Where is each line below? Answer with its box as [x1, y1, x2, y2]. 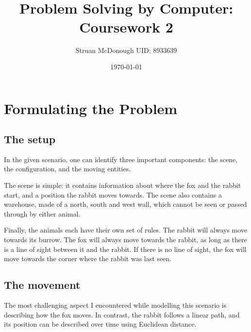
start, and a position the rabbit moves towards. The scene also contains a [4, 189, 222, 199]
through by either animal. [4, 208, 81, 218]
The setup [4, 132, 56, 147]
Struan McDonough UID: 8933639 [75, 45, 177, 55]
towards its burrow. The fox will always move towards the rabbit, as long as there [4, 234, 247, 245]
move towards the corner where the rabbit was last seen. [4, 253, 172, 264]
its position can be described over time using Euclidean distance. [4, 319, 197, 329]
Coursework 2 [79, 17, 173, 37]
